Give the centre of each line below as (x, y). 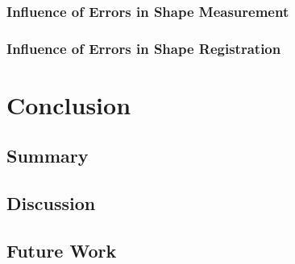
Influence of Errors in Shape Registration (144, 48)
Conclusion (69, 104)
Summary (48, 156)
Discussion (51, 203)
